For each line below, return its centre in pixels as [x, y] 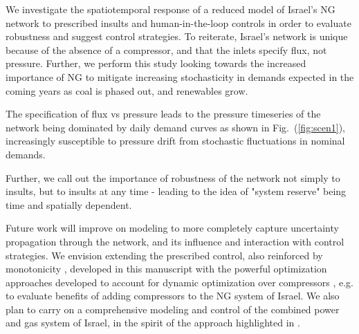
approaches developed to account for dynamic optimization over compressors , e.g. [179, 282]
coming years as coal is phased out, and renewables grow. [127, 90]
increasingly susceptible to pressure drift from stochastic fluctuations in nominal [175, 141]
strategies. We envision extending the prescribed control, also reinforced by [164, 255]
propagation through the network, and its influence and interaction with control [175, 241]
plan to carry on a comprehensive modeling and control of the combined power [173, 309]
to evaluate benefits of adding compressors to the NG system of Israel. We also [173, 296]
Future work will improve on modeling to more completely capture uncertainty [172, 228]
